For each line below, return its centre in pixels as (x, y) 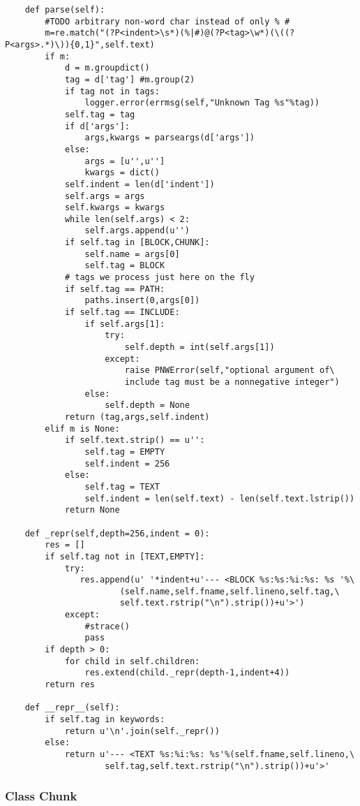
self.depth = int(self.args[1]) (200, 347)
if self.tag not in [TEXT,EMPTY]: (125, 556)
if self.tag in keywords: (105, 720)
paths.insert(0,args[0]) (142, 301)
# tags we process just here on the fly (159, 278)
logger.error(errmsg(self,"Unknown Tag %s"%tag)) (202, 103)
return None (92, 510)
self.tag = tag (100, 114)
